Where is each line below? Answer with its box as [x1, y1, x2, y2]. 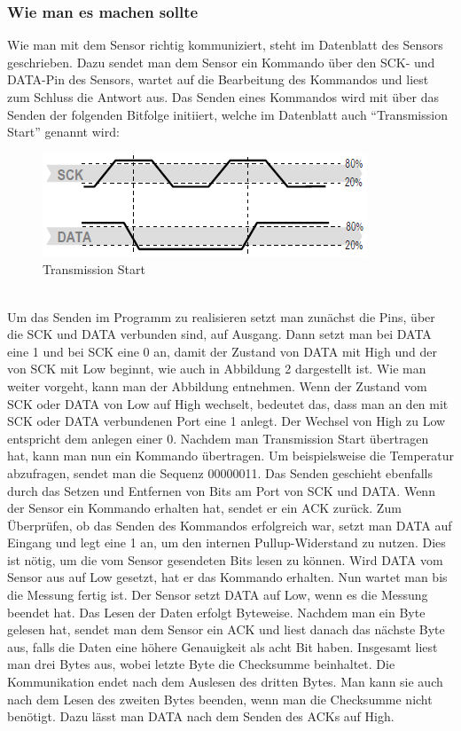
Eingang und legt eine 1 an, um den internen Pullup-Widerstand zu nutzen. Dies [7, 533, 446, 552]
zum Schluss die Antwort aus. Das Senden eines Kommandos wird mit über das [7, 88, 439, 106]
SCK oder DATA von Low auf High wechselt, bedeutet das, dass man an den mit [7, 394, 449, 413]
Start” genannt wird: [7, 122, 120, 141]
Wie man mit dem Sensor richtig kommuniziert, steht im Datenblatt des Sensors [7, 35, 443, 54]
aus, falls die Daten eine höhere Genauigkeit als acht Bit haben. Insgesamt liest [7, 637, 438, 656]
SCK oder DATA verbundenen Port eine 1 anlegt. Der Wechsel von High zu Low [7, 412, 446, 430]
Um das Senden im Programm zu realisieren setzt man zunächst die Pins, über [7, 307, 435, 326]
